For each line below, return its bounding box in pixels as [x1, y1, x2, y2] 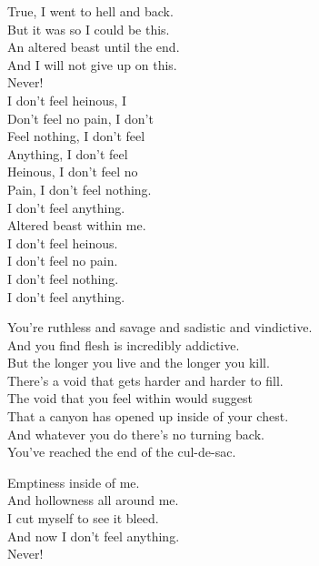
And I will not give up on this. [7, 55, 177, 74]
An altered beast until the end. [7, 37, 180, 56]
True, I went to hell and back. [7, 2, 174, 20]
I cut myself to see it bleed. [7, 509, 159, 528]
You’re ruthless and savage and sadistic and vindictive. [7, 318, 313, 337]
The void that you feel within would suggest [7, 389, 254, 408]
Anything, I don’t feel [7, 144, 128, 163]
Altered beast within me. [7, 216, 146, 235]
